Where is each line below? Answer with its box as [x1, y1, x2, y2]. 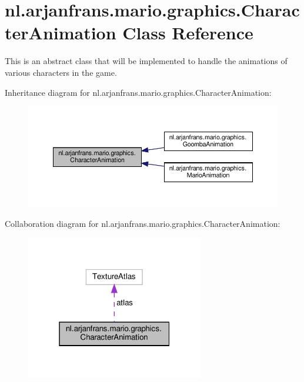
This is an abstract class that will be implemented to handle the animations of [5, 55, 288, 67]
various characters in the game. [5, 66, 117, 78]
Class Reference [122, 21, 253, 45]
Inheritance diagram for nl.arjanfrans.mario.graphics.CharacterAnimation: [5, 86, 272, 98]
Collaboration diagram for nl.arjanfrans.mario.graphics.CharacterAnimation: [5, 217, 280, 230]
